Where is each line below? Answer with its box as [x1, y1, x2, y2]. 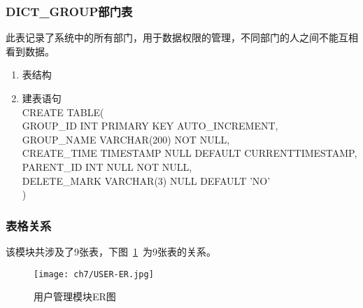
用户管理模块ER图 [34, 289, 116, 304]
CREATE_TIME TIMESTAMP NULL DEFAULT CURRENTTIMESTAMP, [22, 146, 357, 160]
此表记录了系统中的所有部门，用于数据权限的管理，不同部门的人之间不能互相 [6, 30, 358, 45]
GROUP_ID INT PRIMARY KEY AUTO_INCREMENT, [22, 118, 278, 133]
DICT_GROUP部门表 [6, 2, 133, 20]
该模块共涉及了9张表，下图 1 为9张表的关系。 [6, 244, 216, 258]
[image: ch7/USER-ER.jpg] [34, 269, 154, 279]
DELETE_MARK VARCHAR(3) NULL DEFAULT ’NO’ [22, 173, 271, 188]
